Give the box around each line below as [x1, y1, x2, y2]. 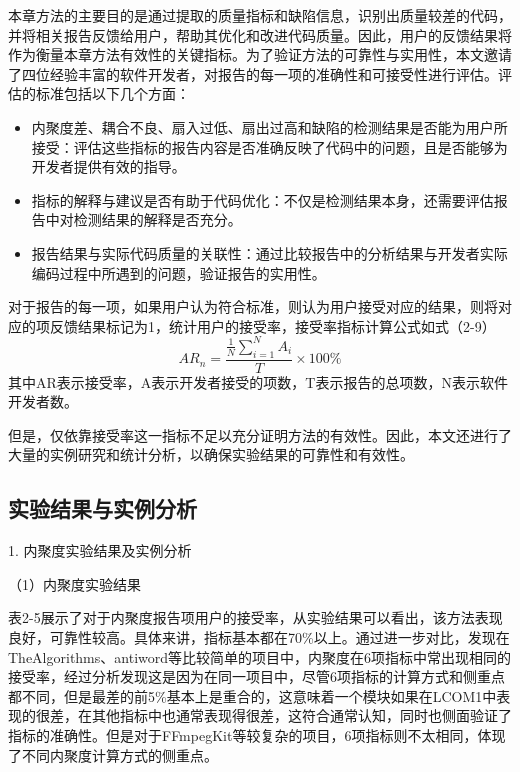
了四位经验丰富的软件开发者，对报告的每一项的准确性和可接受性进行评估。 [8, 63, 498, 84]
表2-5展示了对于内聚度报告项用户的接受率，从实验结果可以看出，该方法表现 [8, 607, 503, 628]
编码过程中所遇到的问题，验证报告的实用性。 [31, 262, 326, 283]
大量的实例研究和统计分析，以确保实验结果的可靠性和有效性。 [8, 444, 414, 465]
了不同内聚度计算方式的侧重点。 [8, 744, 218, 765]
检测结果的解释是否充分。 [73, 209, 242, 230]
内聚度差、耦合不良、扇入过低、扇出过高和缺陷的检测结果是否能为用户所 [31, 116, 508, 137]
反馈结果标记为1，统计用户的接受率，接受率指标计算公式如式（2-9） [49, 315, 496, 336]
